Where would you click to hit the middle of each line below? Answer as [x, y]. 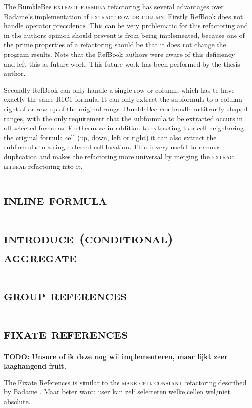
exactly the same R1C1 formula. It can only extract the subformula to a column [123, 99]
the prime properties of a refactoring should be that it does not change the [115, 45]
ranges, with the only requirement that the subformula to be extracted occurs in [124, 118]
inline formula [56, 199]
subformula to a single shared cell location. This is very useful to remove [112, 147]
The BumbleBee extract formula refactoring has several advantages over [114, 6]
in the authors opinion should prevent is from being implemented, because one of [124, 35]
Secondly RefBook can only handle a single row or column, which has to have [119, 89]
